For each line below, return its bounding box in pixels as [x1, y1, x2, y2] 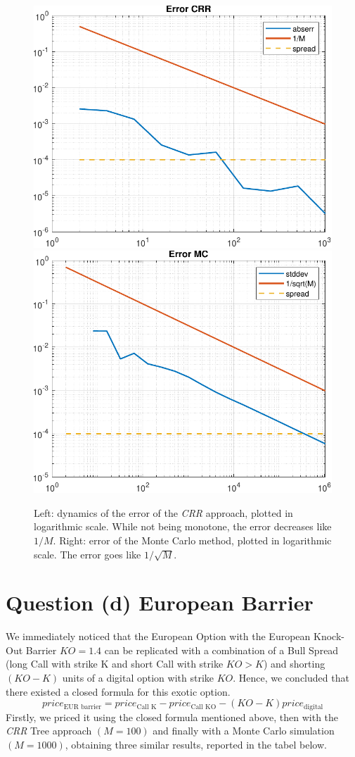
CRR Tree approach [6, 723, 92, 738]
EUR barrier [63, 703, 102, 711]
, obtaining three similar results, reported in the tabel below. [65, 737, 327, 751]
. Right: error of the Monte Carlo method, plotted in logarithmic [53, 532, 332, 547]
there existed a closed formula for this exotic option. [6, 684, 231, 699]
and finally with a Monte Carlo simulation [153, 723, 335, 738]
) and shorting [263, 656, 325, 671]
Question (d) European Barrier [6, 588, 314, 617]
